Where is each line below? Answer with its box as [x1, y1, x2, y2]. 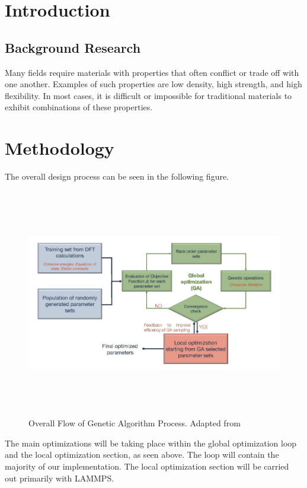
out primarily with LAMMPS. [5, 471, 114, 484]
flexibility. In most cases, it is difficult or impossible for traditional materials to [5, 89, 292, 101]
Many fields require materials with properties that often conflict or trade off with [5, 66, 299, 78]
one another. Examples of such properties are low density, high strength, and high [5, 78, 302, 90]
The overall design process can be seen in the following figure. [5, 170, 229, 183]
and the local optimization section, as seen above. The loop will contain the [5, 448, 279, 461]
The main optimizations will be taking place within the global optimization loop [5, 436, 297, 449]
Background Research [5, 38, 141, 56]
